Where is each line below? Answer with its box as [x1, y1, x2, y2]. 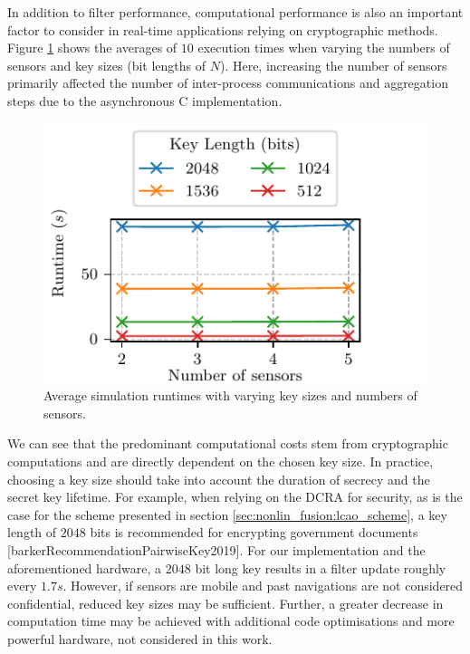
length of [7, 523, 57, 542]
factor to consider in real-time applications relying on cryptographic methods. [7, 20, 438, 39]
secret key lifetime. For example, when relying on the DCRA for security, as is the [7, 487, 463, 506]
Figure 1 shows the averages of [7, 38, 177, 57]
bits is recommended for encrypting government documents [90, 523, 418, 542]
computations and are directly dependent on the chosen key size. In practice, [7, 452, 434, 471]
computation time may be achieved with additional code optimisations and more [7, 611, 455, 630]
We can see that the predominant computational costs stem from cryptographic [7, 434, 448, 453]
